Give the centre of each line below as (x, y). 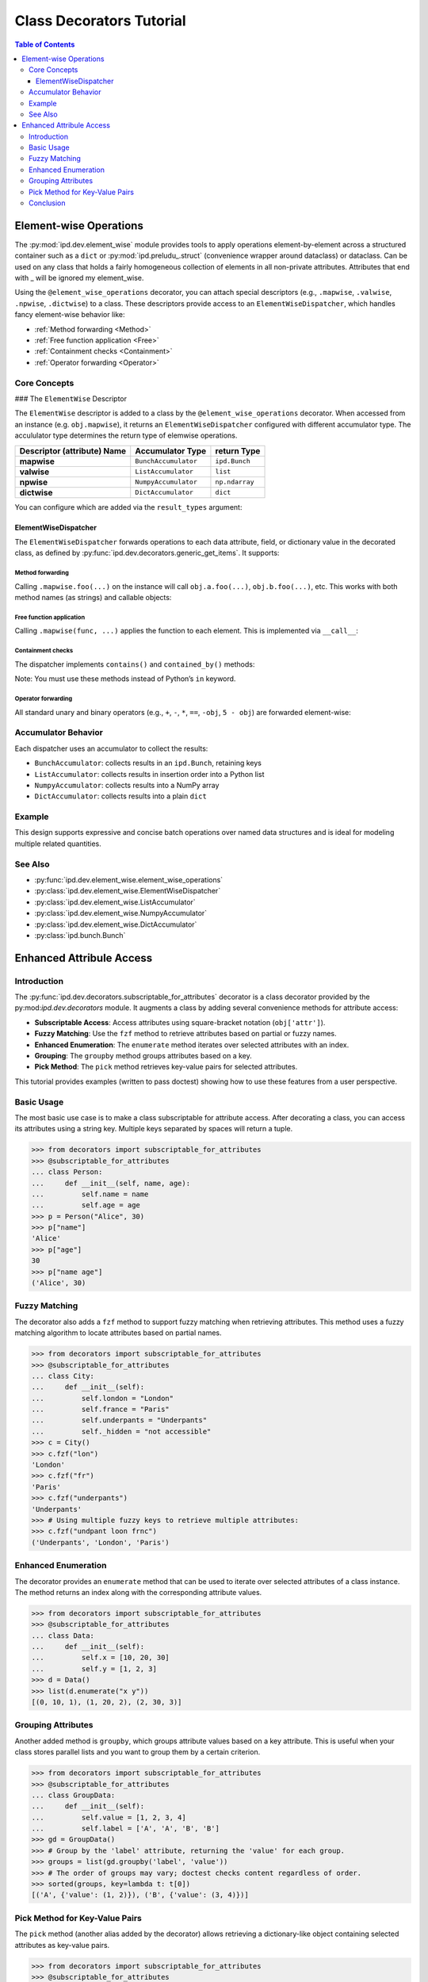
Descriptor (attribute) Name (73, 450)
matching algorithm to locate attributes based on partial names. (118, 1333)
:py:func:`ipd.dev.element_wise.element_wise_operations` (129, 879)
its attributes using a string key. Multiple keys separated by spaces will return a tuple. (154, 1129)
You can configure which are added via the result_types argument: (128, 507)
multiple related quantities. (58, 844)
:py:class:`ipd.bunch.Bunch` (80, 935)
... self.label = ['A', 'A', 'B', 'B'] (125, 1829)
